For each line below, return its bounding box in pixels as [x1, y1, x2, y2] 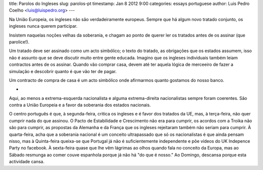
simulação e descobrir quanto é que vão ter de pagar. [9, 68, 117, 74]
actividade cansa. [9, 159, 45, 165]
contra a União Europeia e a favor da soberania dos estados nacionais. [9, 102, 151, 108]
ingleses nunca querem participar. [9, 23, 78, 29]
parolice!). [9, 39, 30, 45]
